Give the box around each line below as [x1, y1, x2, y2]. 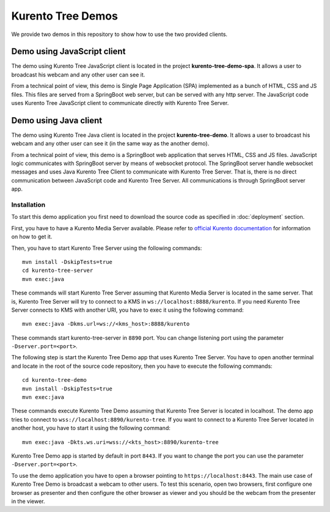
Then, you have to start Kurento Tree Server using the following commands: [11, 244, 202, 252]
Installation [11, 200, 46, 209]
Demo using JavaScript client [11, 46, 126, 57]
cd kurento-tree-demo [22, 376, 87, 384]
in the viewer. [11, 497, 45, 505]
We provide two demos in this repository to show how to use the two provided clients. [11, 31, 228, 38]
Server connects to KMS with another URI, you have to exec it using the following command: [11, 306, 244, 313]
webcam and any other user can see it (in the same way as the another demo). [11, 140, 210, 147]
